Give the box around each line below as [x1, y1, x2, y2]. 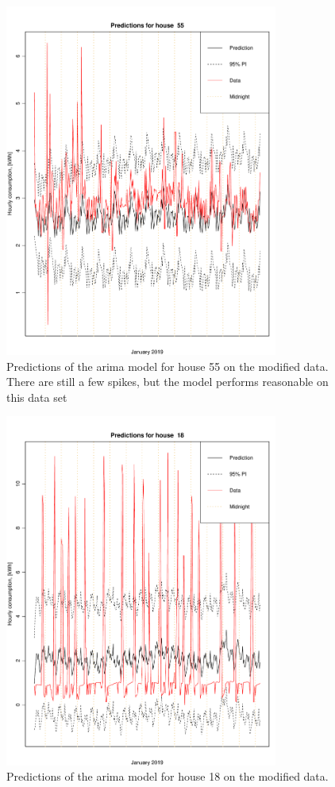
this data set [6, 388, 67, 405]
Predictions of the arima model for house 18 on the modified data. [6, 768, 329, 785]
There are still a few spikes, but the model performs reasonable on [6, 373, 329, 390]
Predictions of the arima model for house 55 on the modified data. [6, 357, 329, 374]
